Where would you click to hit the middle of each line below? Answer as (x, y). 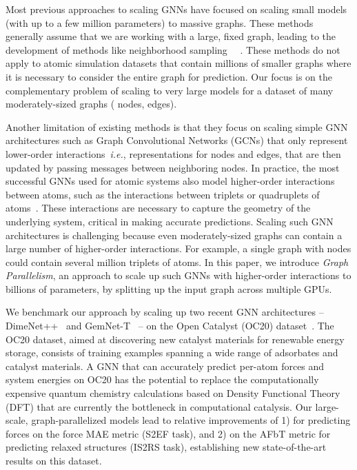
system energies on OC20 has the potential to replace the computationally (162, 379)
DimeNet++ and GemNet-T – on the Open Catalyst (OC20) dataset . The (170, 326)
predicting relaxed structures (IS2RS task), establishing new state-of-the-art (166, 447)
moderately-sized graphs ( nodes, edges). (91, 104)
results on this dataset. (54, 460)
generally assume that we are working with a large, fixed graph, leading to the (171, 36)
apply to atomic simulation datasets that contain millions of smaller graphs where (178, 63)
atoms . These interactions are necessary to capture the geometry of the (158, 208)
